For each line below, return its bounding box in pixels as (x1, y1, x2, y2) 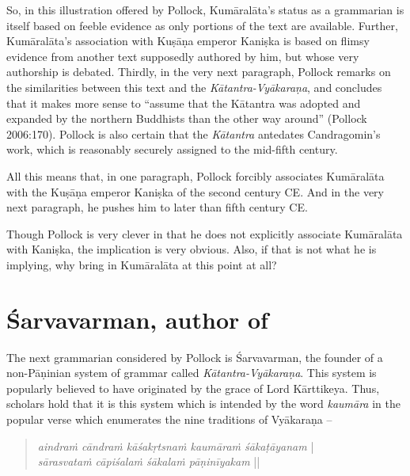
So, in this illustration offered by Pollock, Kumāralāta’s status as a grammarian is (6, 2, 404, 17)
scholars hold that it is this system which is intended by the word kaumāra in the (6, 395, 401, 412)
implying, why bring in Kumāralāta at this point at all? (6, 256, 277, 272)
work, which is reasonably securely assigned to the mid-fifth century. (6, 141, 338, 158)
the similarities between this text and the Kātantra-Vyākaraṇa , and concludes (6, 78, 382, 95)
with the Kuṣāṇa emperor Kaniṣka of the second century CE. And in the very (6, 183, 384, 200)
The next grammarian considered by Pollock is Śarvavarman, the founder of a (6, 348, 383, 365)
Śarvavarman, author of (6, 303, 268, 335)
